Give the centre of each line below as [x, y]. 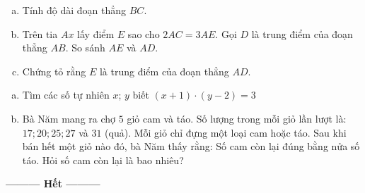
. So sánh [85, 48]
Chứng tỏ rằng [54, 71]
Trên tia [40, 33]
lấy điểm [96, 33]
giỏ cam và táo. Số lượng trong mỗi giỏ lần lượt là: [237, 118]
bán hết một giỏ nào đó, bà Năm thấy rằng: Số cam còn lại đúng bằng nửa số [191, 146]
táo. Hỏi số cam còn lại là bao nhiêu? [103, 160]
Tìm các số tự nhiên [66, 95]
